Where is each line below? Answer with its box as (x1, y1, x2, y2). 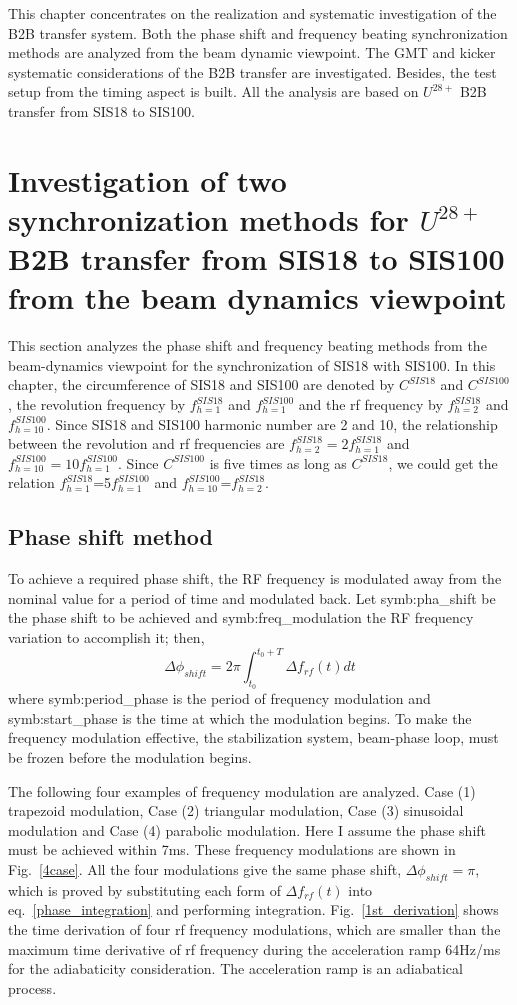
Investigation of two (8, 159, 287, 200)
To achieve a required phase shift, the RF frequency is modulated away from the (8, 568, 502, 589)
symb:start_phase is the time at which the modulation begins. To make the (8, 707, 472, 728)
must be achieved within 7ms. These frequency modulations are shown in (8, 839, 456, 860)
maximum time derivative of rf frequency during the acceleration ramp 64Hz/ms (8, 938, 501, 959)
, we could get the (388, 452, 498, 473)
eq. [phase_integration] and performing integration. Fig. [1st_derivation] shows (8, 899, 499, 920)
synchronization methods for (8, 198, 409, 239)
